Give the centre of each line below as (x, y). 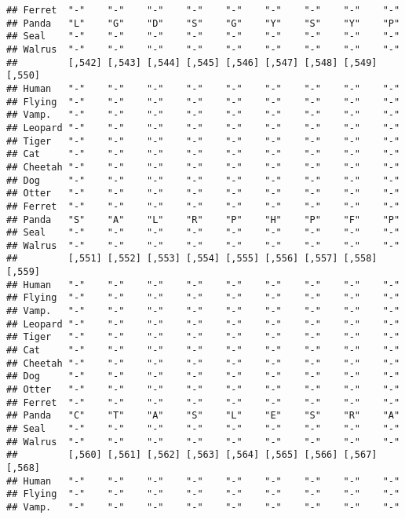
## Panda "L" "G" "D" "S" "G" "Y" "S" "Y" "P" (203, 23)
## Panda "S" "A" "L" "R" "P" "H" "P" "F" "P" (203, 219)
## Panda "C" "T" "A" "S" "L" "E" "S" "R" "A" (203, 416)
